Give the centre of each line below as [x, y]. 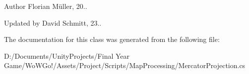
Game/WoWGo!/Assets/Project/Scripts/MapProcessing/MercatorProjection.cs [125, 65]
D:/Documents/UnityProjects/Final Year [67, 55]
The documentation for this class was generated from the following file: [112, 39]
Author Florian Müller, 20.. [46, 6]
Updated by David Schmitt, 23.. [53, 22]
